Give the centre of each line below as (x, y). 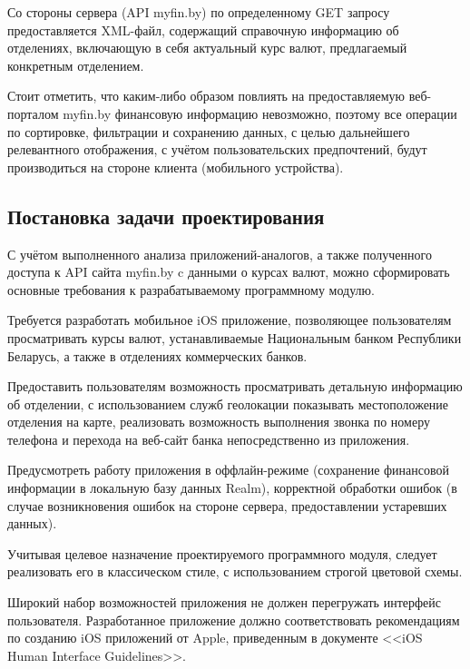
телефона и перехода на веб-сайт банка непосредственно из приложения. (209, 439)
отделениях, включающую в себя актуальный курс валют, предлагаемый (207, 48)
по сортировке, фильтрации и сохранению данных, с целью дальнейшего (209, 131)
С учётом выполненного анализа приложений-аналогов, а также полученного (220, 254)
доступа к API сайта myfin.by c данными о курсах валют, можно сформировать (229, 272)
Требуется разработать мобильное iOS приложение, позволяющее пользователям (230, 320)
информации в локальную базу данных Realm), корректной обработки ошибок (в (232, 488)
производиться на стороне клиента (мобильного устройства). (176, 167)
